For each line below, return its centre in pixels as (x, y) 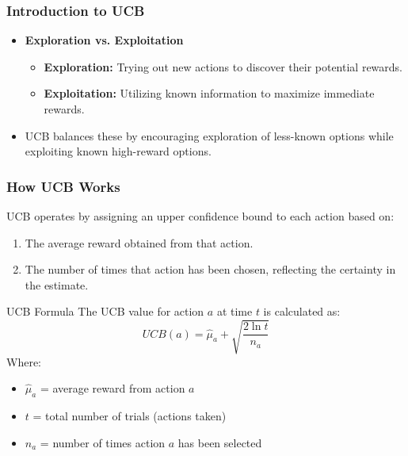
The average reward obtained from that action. (139, 242)
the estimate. (57, 284)
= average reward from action (112, 388)
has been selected (220, 442)
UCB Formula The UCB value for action (105, 311)
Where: (24, 361)
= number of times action (103, 442)
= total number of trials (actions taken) (130, 415)
